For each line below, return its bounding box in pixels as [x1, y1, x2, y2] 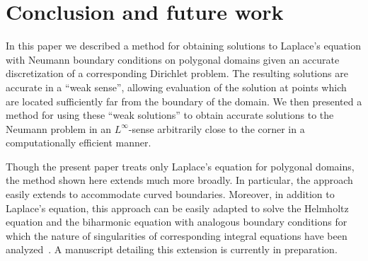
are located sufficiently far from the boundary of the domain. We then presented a [6, 93, 362, 108]
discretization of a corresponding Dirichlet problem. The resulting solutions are [6, 66, 348, 81]
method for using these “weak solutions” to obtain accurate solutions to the [6, 108, 334, 122]
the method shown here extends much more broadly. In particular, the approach [6, 173, 353, 187]
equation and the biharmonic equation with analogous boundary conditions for [6, 214, 347, 229]
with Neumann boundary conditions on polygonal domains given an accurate [6, 52, 340, 66]
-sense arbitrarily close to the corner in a [128, 121, 305, 136]
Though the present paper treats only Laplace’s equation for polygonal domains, [6, 158, 355, 173]
